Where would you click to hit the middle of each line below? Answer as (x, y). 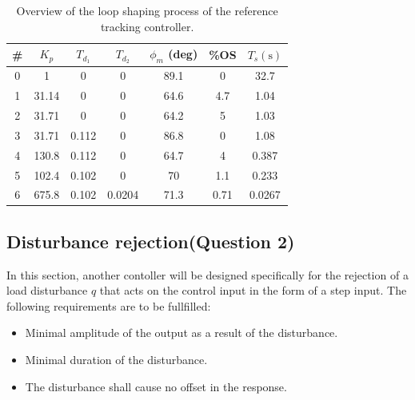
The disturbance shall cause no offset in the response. (156, 386)
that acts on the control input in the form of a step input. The (253, 290)
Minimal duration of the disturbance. (116, 360)
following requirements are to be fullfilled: (109, 305)
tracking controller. (147, 26)
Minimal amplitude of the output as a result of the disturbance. (182, 333)
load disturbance (47, 290)
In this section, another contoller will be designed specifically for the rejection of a (207, 274)
